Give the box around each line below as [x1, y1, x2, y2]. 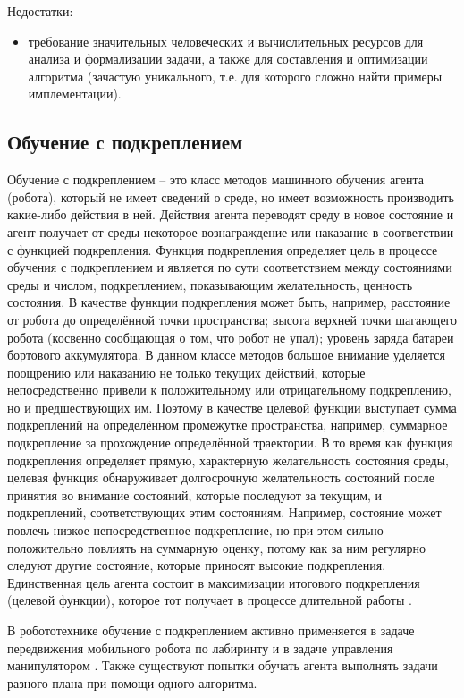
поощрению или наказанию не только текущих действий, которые [7, 362, 366, 381]
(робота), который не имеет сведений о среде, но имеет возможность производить [7, 187, 454, 206]
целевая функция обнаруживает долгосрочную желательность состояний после [7, 468, 434, 487]
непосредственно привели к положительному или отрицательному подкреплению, [7, 380, 451, 399]
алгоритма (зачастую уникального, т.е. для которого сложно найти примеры [28, 66, 443, 85]
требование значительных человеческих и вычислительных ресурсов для [28, 31, 424, 50]
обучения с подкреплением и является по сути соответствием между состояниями [7, 258, 452, 277]
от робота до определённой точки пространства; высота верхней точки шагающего [7, 310, 458, 328]
